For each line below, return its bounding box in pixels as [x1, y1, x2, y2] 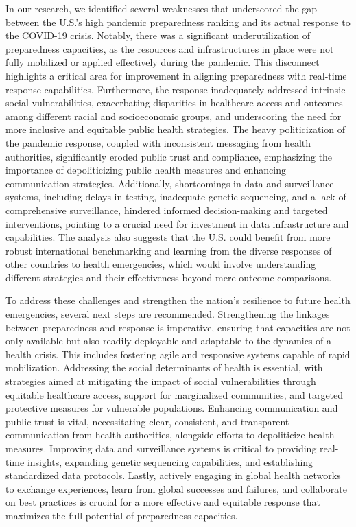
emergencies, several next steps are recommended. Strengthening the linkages [5, 307, 330, 321]
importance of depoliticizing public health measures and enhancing [5, 163, 286, 177]
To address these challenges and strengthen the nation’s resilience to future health [5, 293, 351, 307]
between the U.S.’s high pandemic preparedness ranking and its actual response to [5, 14, 351, 29]
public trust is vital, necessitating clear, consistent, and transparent [5, 414, 289, 428]
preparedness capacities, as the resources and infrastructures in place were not [5, 41, 334, 56]
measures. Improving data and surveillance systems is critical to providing [5, 441, 317, 455]
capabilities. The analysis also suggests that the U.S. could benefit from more [5, 230, 331, 244]
